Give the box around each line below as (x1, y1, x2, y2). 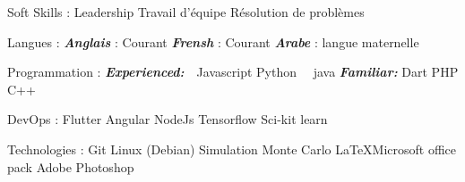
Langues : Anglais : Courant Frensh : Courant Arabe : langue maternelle (7, 32, 419, 51)
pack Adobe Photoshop (7, 157, 134, 176)
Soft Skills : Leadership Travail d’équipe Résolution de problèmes (7, 3, 365, 21)
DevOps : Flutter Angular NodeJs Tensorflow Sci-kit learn (7, 110, 328, 128)
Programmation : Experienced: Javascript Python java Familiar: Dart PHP (7, 62, 459, 81)
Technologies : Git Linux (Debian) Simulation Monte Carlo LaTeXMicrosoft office (7, 139, 457, 158)
